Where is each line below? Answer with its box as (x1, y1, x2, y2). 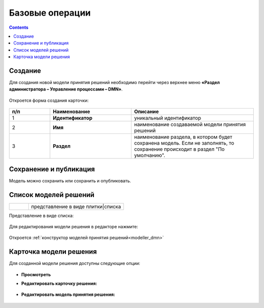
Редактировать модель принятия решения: (21, 291, 115, 298)
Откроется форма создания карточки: (9, 97, 89, 103)
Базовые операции (9, 7, 91, 18)
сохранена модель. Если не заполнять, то (134, 140, 235, 147)
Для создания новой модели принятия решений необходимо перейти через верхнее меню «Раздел (9, 80, 220, 86)
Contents (9, 24, 29, 30)
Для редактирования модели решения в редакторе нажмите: (9, 224, 138, 229)
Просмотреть (21, 271, 51, 277)
